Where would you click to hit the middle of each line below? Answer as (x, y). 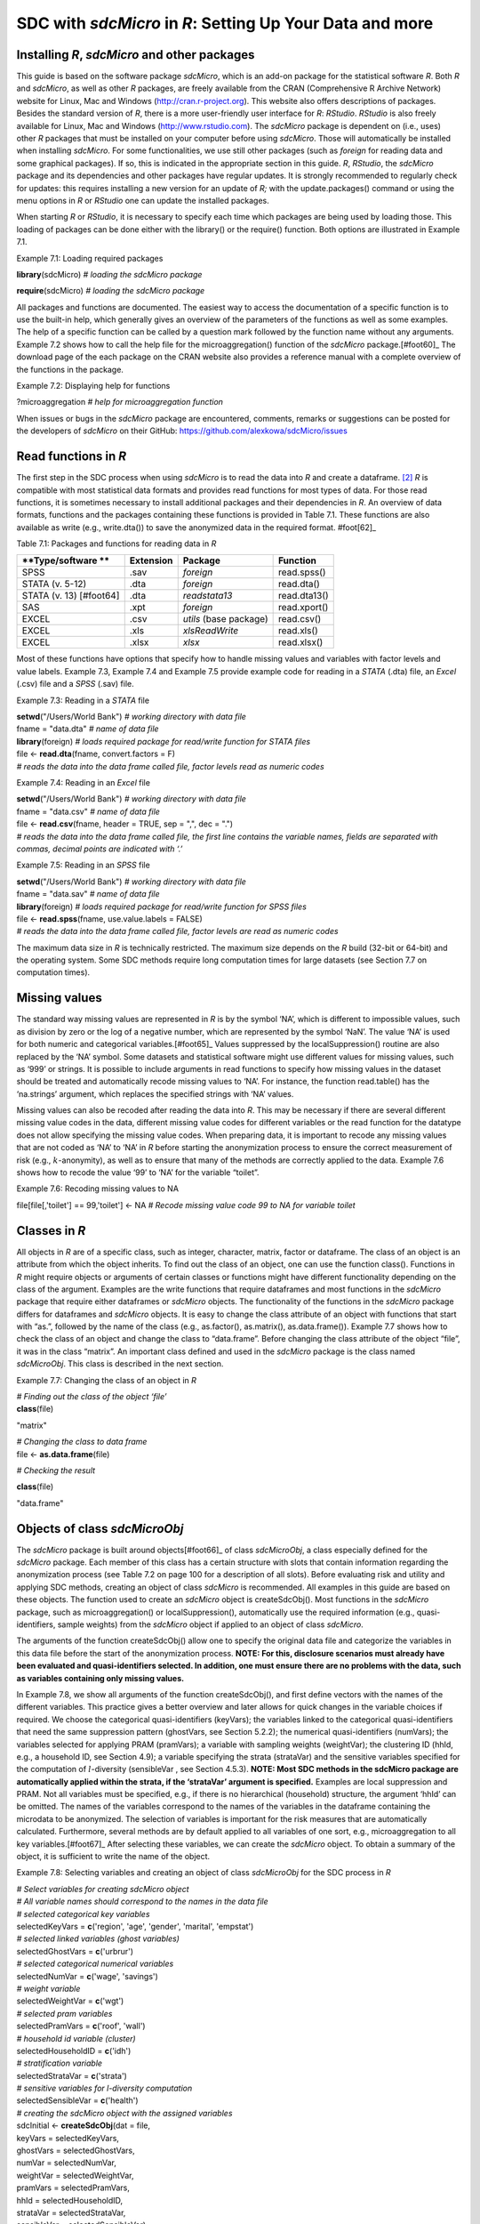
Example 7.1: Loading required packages (90, 258)
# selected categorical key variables (83, 1914)
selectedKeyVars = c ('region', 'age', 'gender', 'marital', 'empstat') (135, 1926)
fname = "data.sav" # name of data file (88, 894)
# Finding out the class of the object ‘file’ (92, 1397)
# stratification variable (59, 2063)
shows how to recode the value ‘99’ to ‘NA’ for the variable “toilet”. (138, 1172)
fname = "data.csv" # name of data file (88, 811)
